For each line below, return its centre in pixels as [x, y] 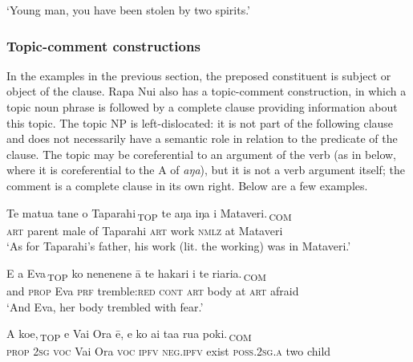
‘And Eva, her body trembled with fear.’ [105, 306]
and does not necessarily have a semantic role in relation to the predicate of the [202, 138]
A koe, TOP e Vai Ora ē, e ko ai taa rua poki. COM [129, 334]
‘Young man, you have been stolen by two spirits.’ [128, 10]
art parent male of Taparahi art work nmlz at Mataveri [145, 230]
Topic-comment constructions [103, 45]
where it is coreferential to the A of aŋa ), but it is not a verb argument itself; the [206, 170]
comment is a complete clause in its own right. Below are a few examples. [187, 185]
